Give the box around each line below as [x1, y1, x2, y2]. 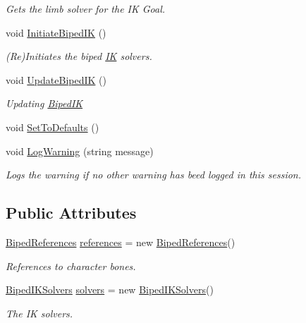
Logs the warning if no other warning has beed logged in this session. [6, 167, 302, 182]
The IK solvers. [6, 305, 73, 320]
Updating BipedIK [6, 96, 83, 111]
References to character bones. [6, 258, 136, 273]
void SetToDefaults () [6, 119, 99, 134]
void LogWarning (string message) [6, 143, 154, 158]
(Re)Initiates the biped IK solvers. [6, 49, 152, 63]
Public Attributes [6, 202, 137, 224]
